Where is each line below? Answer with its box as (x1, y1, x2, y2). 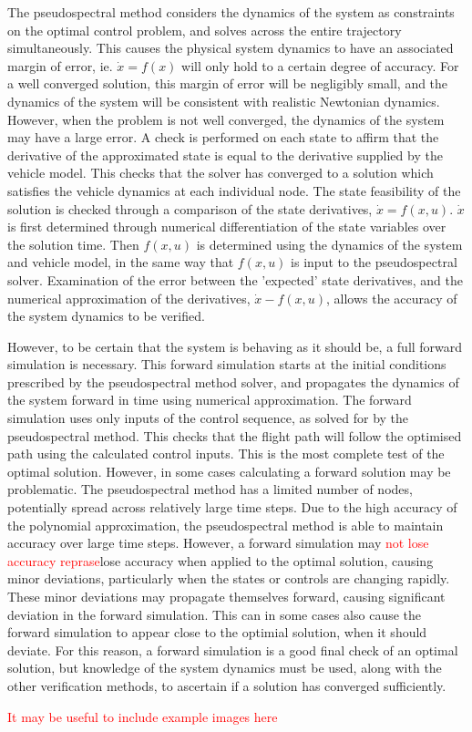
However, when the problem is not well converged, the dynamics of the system (7, 109, 445, 129)
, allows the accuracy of (326, 288, 457, 307)
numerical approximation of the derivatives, (7, 288, 251, 307)
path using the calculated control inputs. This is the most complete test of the (7, 444, 445, 463)
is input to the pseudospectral (291, 253, 457, 272)
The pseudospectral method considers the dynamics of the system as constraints (7, 3, 455, 21)
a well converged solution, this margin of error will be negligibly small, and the (7, 74, 448, 93)
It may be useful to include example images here (7, 706, 278, 726)
